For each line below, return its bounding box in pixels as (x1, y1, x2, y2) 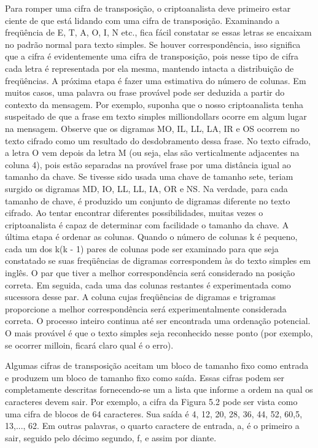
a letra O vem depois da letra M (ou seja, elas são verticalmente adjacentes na (5, 146, 300, 159)
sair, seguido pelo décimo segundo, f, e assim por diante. (5, 431, 217, 444)
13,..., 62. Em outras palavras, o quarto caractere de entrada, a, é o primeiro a (5, 419, 300, 432)
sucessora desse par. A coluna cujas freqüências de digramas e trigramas (5, 290, 276, 303)
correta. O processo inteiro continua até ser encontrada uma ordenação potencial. (5, 314, 311, 327)
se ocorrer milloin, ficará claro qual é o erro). (5, 338, 174, 351)
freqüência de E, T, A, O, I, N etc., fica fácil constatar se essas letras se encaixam (5, 26, 312, 39)
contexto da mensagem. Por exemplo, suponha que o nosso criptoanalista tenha (5, 98, 303, 110)
